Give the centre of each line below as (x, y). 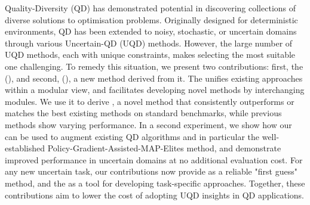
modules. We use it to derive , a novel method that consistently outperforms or (150, 101)
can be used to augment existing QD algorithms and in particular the (132, 136)
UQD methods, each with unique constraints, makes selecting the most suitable (150, 55)
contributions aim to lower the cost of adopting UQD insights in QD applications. (154, 195)
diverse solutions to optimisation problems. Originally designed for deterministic (151, 19)
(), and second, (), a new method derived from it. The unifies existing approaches (154, 78)
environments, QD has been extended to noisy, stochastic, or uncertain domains (151, 31)
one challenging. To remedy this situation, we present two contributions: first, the (154, 66)
